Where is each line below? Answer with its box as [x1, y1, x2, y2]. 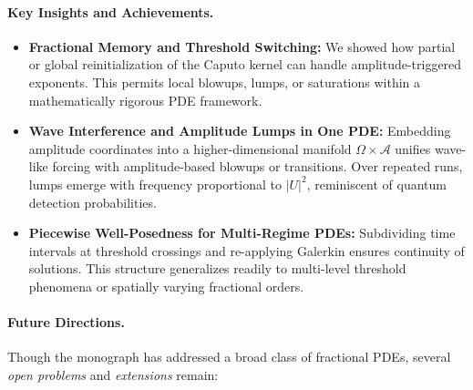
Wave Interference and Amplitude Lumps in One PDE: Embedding [28, 121, 451, 140]
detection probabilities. [28, 192, 157, 211]
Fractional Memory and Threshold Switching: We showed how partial [28, 36, 456, 56]
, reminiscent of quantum [306, 174, 447, 193]
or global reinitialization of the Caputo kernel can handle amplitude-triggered [28, 55, 462, 74]
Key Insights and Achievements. [7, 2, 214, 21]
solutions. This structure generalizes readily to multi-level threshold [28, 259, 406, 278]
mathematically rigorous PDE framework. [28, 90, 262, 109]
